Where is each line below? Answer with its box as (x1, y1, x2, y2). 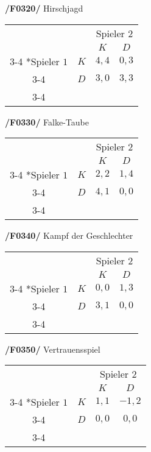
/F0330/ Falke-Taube (5, 115, 89, 128)
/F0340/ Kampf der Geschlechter (5, 229, 133, 242)
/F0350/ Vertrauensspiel (5, 342, 100, 355)
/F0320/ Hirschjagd (5, 2, 83, 14)
